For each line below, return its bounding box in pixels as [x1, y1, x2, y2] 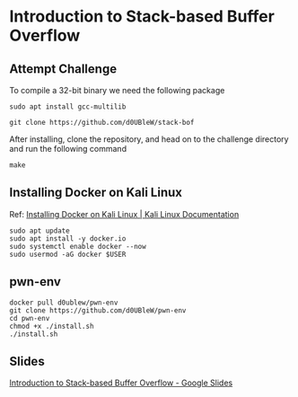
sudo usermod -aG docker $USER [9, 250, 127, 259]
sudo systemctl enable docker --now [9, 242, 146, 251]
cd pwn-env [9, 313, 50, 322]
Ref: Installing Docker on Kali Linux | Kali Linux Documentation [9, 208, 240, 219]
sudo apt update [9, 226, 70, 235]
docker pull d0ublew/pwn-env [9, 298, 118, 307]
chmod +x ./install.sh [9, 322, 94, 331]
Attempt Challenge [9, 61, 118, 76]
